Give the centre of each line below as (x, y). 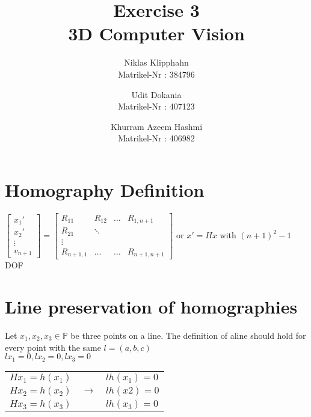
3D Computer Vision (156, 33)
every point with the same (53, 347)
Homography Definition (105, 189)
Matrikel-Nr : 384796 (156, 74)
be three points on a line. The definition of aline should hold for (188, 335)
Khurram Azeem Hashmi (156, 126)
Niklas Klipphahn (156, 62)
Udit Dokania (156, 94)
